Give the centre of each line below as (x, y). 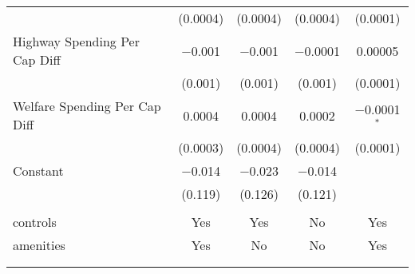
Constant (38, 171)
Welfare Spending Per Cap (87, 106)
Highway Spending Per (76, 41)
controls (35, 222)
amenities (39, 245)
